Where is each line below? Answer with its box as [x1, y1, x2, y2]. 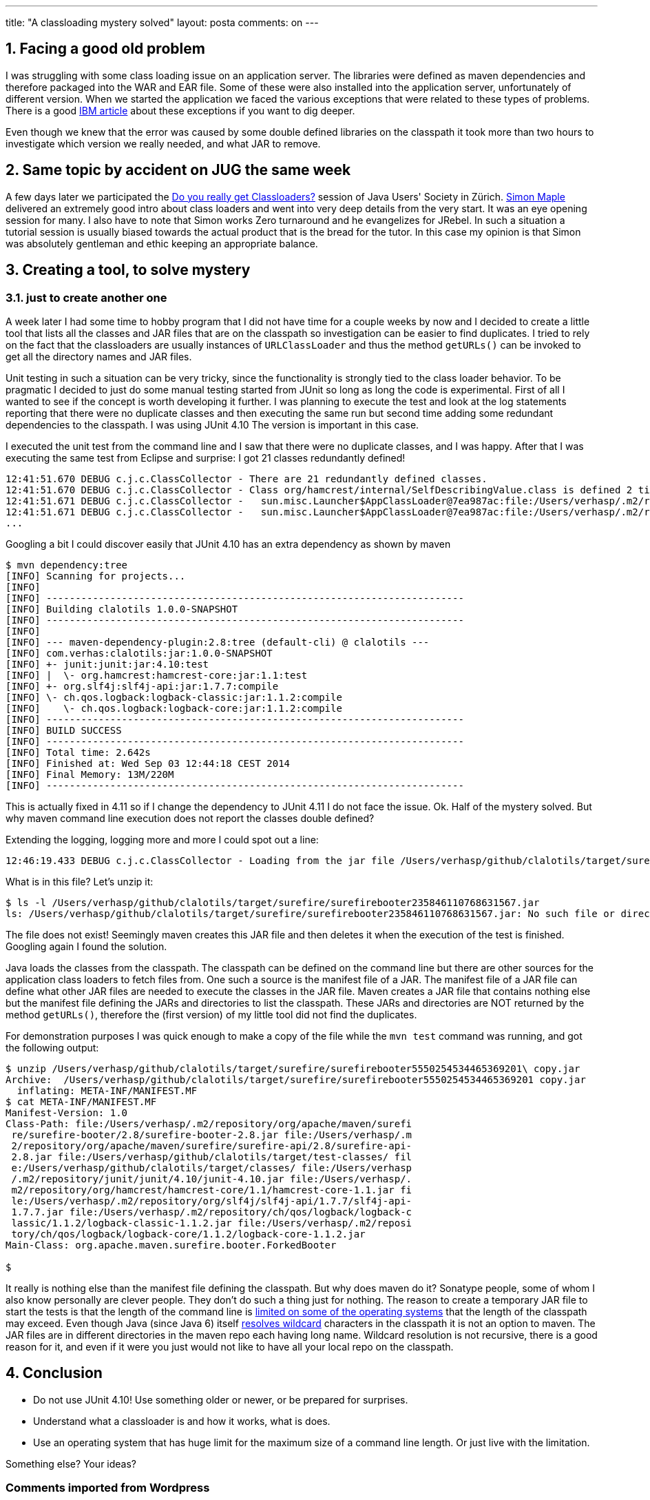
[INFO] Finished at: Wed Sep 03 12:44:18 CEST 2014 [6, 757, 291, 769]
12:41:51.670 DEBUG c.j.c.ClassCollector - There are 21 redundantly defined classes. [6, 473, 488, 484]
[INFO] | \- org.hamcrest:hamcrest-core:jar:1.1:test [6, 669, 308, 681]
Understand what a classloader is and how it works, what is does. [33, 1415, 331, 1427]
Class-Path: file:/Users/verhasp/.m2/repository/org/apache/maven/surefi [6, 1118, 412, 1129]
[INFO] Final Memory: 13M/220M [6, 768, 174, 780]
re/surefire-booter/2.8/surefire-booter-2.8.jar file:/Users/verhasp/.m [11, 1129, 412, 1140]
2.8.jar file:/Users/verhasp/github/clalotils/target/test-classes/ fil [11, 1151, 412, 1162]
